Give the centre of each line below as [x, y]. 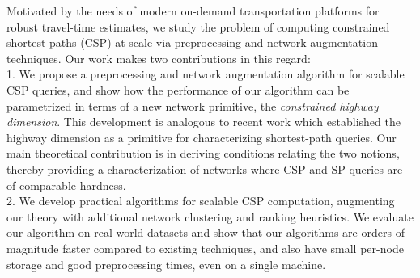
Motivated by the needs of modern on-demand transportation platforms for [193, 11]
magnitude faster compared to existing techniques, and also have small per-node [205, 248]
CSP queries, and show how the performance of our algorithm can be [178, 89]
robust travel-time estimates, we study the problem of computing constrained [198, 26]
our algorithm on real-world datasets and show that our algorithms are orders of [206, 232]
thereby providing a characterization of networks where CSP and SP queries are [205, 168]
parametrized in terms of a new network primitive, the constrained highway [193, 105]
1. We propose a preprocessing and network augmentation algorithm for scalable [206, 74]
